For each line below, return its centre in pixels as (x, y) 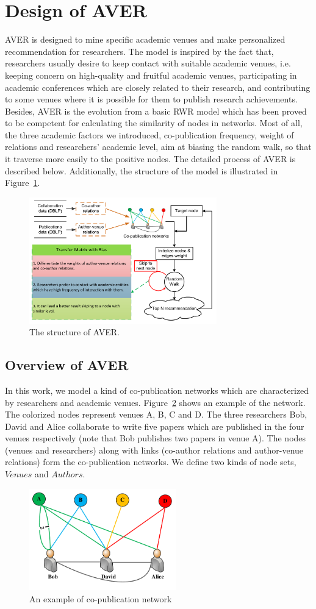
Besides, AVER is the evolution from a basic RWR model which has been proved (156, 111)
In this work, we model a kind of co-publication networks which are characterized (157, 390)
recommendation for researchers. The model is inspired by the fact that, (139, 51)
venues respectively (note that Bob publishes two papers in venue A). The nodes (156, 438)
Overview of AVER (67, 365)
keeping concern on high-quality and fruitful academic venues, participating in (151, 75)
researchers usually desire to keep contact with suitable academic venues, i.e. (148, 63)
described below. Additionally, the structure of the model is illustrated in (142, 170)
